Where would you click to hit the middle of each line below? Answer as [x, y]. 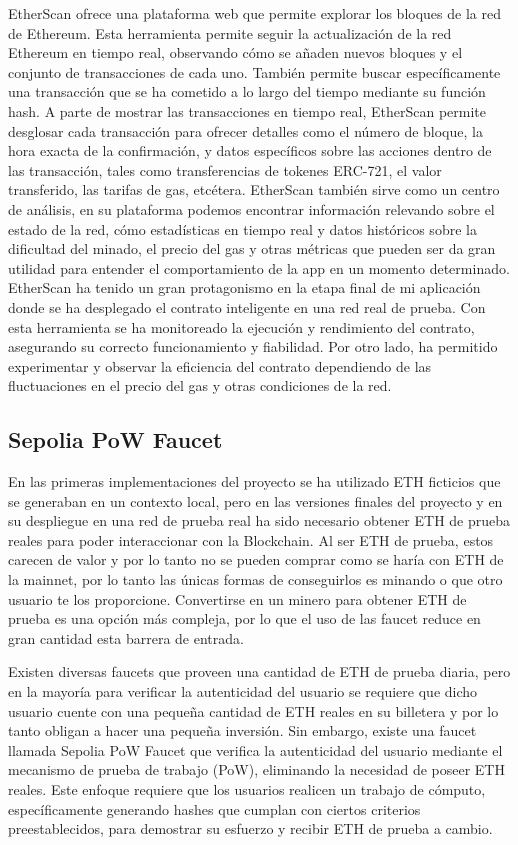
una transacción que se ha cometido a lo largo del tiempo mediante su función [247, 91]
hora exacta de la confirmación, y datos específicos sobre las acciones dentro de [250, 150]
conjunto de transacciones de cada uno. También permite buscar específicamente [254, 71]
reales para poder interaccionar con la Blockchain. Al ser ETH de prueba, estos [251, 539]
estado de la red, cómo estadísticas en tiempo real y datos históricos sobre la [242, 228]
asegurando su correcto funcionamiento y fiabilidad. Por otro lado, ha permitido [253, 346]
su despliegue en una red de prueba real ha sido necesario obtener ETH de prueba [259, 520]
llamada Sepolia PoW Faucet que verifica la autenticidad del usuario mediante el [255, 749]
